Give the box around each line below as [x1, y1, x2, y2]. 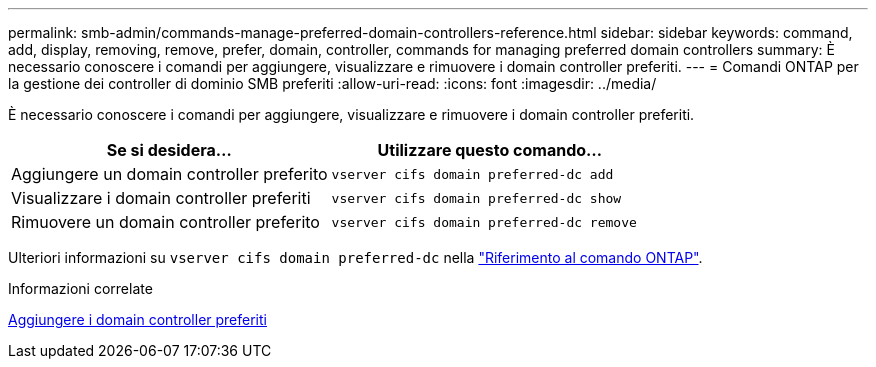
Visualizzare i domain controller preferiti [11, 188, 311, 208]
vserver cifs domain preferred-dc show [331, 190, 622, 206]
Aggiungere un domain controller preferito [11, 164, 328, 184]
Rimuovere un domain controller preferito [11, 212, 320, 232]
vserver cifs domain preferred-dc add [331, 166, 614, 182]
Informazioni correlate [8, 280, 153, 297]
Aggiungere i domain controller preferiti [8, 311, 267, 328]
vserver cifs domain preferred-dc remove [331, 214, 637, 230]
